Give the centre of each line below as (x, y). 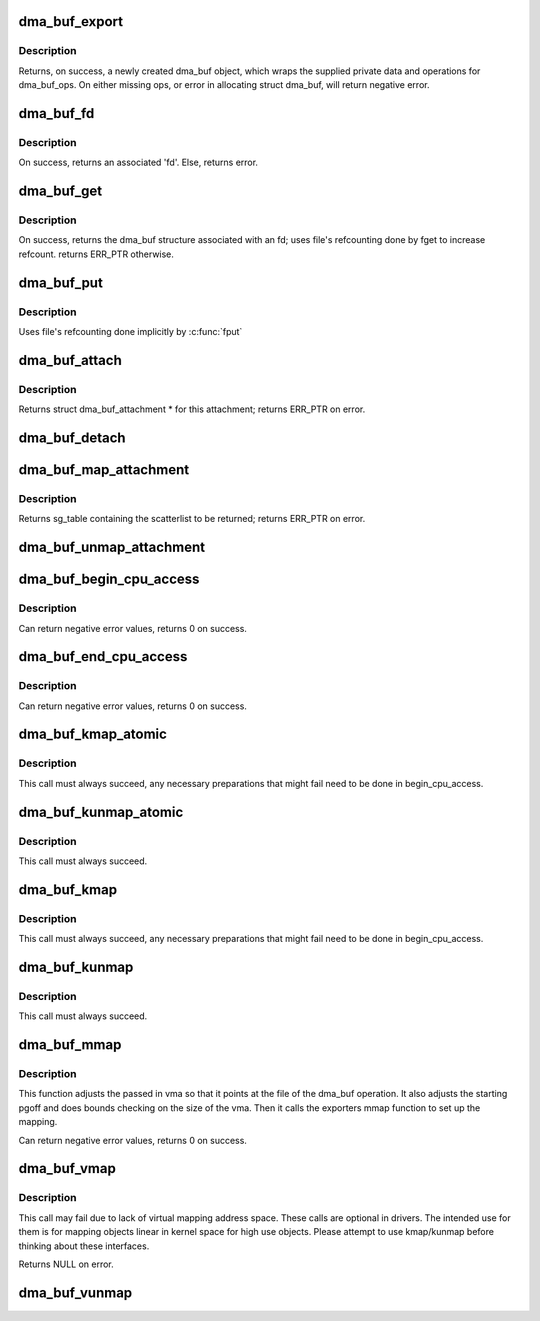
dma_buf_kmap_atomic (92, 734)
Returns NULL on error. (66, 1264)
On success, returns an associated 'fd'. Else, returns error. (138, 162)
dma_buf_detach (72, 437)
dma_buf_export (71, 21)
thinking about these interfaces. (84, 1246)
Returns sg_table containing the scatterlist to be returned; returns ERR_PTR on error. (192, 519)
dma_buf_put (61, 282)
